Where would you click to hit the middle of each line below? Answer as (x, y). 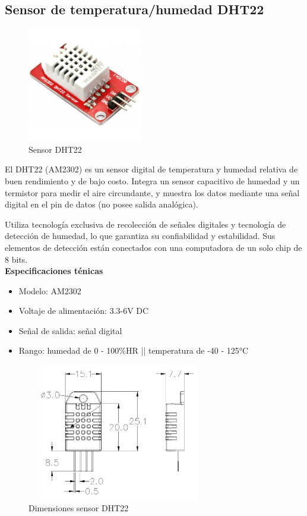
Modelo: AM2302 (50, 290)
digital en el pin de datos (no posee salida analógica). (102, 204)
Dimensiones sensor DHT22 (79, 508)
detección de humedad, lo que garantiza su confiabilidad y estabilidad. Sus (140, 236)
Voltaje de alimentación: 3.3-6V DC (84, 311)
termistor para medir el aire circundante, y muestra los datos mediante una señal (152, 192)
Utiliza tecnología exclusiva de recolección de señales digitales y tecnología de (145, 224)
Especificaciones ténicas (54, 271)
